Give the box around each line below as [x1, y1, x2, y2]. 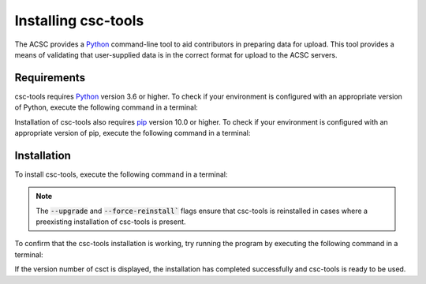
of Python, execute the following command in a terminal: [14, 103, 199, 112]
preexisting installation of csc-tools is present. [35, 217, 186, 226]
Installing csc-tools [14, 12, 144, 29]
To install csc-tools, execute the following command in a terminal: [14, 170, 228, 179]
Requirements [14, 71, 86, 84]
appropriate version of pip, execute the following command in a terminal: [14, 129, 251, 138]
